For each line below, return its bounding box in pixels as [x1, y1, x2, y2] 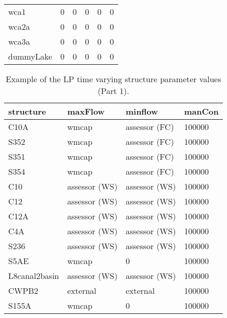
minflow [125, 105, 158, 117]
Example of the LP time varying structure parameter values [6, 73, 221, 85]
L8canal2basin [8, 270, 59, 282]
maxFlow [67, 105, 105, 117]
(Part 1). [98, 85, 129, 97]
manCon [184, 105, 219, 117]
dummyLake [8, 50, 52, 62]
